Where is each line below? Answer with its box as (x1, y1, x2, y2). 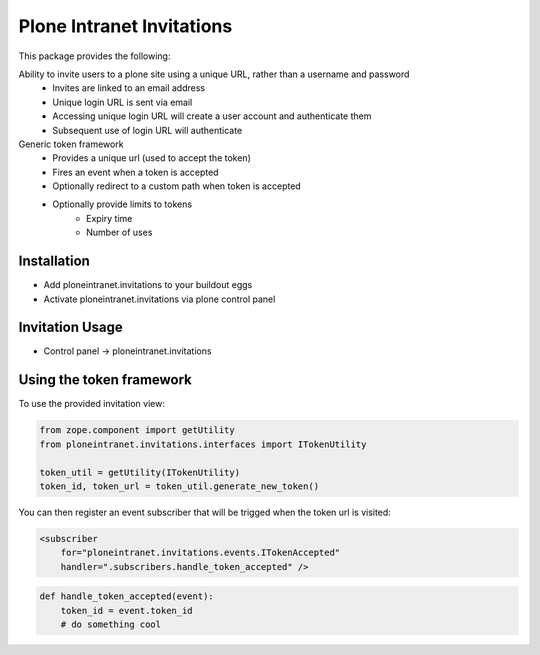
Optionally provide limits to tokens (52, 198, 193, 210)
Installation (18, 253, 90, 270)
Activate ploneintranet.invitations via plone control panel (43, 293, 276, 305)
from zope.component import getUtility (39, 425, 235, 436)
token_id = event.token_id (60, 605, 194, 616)
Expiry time (86, 212, 133, 224)
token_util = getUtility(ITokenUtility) (39, 466, 240, 478)
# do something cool (60, 619, 162, 630)
